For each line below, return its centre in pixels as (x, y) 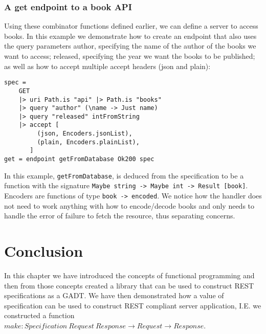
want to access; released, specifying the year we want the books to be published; (130, 56)
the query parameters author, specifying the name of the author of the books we (130, 46)
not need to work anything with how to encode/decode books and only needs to (129, 205)
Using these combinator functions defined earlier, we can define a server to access (131, 26)
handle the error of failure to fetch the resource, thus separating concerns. (120, 216)
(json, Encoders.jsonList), (85, 134)
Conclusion (44, 251)
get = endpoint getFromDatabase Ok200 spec (79, 159)
